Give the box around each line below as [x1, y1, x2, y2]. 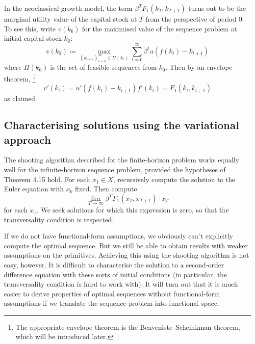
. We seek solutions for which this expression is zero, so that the [36, 204, 229, 214]
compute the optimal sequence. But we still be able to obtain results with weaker [4, 240, 248, 250]
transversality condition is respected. [4, 214, 114, 224]
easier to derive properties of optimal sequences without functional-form [4, 288, 220, 298]
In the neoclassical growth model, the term [4, 3, 133, 13]
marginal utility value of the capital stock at [4, 14, 137, 24]
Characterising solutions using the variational [4, 117, 239, 132]
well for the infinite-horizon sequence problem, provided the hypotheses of [4, 164, 226, 174]
